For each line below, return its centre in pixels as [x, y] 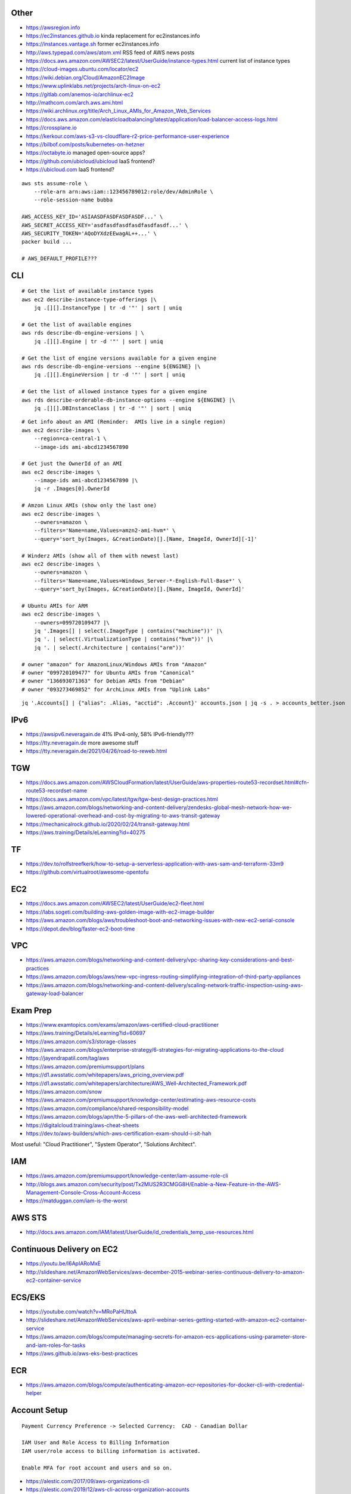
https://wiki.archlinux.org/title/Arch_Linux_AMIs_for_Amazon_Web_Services [118, 111]
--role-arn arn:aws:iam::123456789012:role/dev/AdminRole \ [124, 192]
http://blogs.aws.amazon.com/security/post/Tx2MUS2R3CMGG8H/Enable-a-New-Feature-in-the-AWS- [153, 1184]
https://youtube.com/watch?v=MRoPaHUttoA [81, 1311]
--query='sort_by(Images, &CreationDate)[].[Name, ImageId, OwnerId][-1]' [145, 539]
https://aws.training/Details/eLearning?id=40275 [86, 832]
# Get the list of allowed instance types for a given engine [114, 392]
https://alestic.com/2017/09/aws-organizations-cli [88, 1481]
